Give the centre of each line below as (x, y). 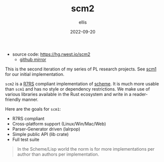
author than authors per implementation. (58, 154)
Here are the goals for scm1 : (33, 109)
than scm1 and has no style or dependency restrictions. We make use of (78, 89)
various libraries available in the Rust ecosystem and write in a (68, 94)
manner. (30, 99)
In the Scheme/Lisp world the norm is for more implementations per (86, 149)
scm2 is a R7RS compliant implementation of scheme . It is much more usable (82, 84)
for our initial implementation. (35, 74)
